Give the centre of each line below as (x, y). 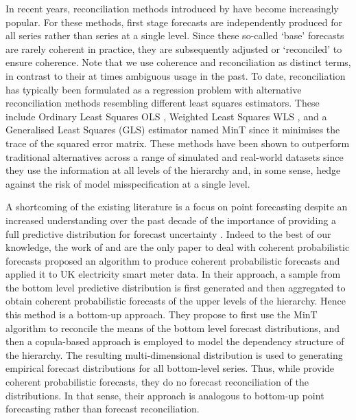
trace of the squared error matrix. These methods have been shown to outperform (178, 143)
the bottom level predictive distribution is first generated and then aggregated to (176, 287)
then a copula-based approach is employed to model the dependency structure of (175, 341)
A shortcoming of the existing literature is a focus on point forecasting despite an (177, 207)
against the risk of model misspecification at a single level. (128, 183)
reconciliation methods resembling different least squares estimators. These (163, 103)
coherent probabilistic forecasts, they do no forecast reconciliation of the (157, 382)
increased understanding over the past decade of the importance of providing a (171, 220)
